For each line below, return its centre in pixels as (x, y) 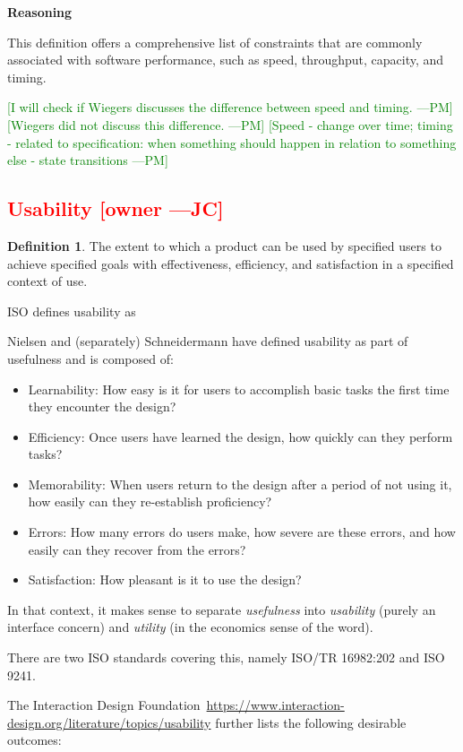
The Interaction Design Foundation (104, 705)
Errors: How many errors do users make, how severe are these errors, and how (242, 532)
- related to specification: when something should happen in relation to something (232, 142)
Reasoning (40, 12)
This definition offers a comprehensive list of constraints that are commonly (215, 42)
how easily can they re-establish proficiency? (150, 501)
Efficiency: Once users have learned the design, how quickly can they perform (240, 436)
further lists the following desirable (311, 722)
